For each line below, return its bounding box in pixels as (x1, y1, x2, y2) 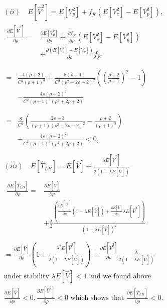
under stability (4, 272, 49, 280)
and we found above (89, 272, 151, 280)
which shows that (70, 294, 124, 302)
